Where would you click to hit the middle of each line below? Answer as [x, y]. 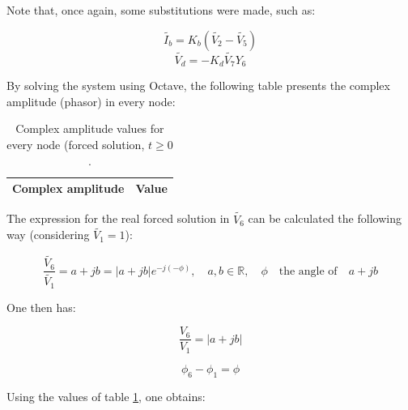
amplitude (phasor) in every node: [91, 101]
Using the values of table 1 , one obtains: [106, 396]
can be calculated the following [325, 218]
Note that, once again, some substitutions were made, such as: [161, 10]
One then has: [41, 307]
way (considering [48, 235]
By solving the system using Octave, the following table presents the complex [198, 85]
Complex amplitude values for [90, 128]
